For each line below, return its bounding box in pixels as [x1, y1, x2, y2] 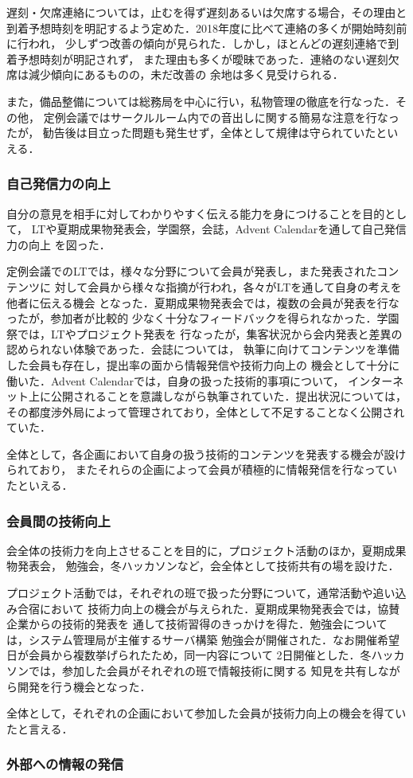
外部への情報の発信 [6, 754, 124, 774]
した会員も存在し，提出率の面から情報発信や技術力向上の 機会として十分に [6, 356, 400, 373]
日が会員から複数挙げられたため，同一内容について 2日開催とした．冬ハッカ [6, 647, 405, 663]
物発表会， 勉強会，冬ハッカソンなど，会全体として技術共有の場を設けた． [6, 557, 399, 574]
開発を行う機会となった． [17, 678, 151, 694]
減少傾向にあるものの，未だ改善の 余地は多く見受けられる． [28, 66, 344, 83]
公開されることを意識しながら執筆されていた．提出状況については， [50, 388, 407, 405]
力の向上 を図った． [6, 236, 111, 252]
